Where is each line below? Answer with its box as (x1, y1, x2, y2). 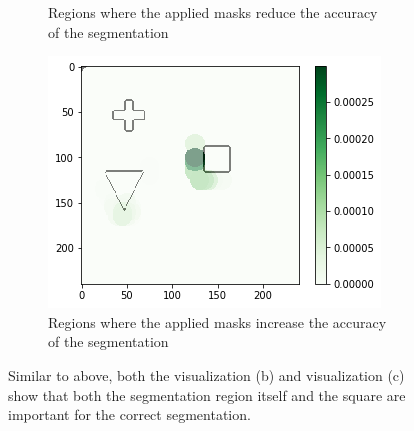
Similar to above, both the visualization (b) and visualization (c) (8, 364, 405, 385)
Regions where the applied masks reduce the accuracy (48, 2, 378, 22)
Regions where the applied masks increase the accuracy (48, 311, 387, 332)
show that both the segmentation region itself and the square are (8, 384, 406, 405)
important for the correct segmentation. (8, 404, 251, 425)
